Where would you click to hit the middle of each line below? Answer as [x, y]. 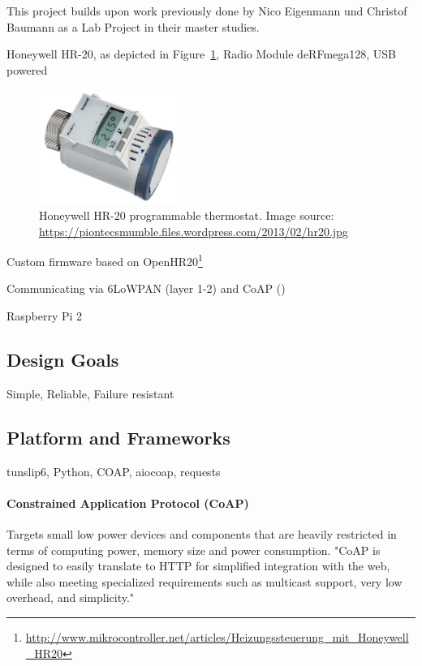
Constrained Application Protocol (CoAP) [128, 503]
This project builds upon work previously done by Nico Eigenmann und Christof [207, 11]
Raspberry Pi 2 [45, 316]
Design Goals [63, 359]
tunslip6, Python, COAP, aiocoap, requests [114, 471]
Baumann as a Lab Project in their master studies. [133, 26]
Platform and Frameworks [118, 437]
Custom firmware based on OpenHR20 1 [105, 260]
